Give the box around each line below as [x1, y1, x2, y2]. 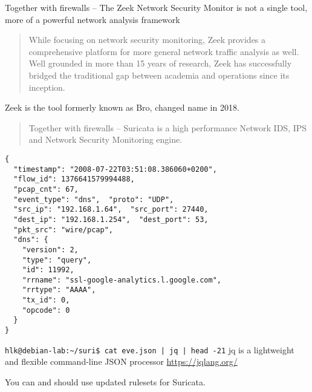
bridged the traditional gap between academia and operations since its [28, 68, 290, 81]
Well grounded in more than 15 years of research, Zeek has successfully [28, 57, 292, 70]
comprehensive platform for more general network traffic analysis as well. [28, 45, 299, 57]
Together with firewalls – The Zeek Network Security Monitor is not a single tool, [5, 1, 308, 13]
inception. [28, 80, 65, 93]
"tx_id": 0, [22, 296, 70, 305]
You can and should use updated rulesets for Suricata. [5, 376, 206, 388]
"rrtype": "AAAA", [22, 286, 96, 295]
